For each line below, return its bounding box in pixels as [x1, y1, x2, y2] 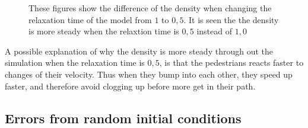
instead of [196, 25, 232, 37]
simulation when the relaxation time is [5, 56, 145, 69]
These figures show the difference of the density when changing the [28, 2, 272, 14]
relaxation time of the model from [28, 13, 152, 25]
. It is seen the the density [183, 13, 279, 25]
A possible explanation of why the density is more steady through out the [5, 44, 273, 57]
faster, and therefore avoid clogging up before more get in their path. [5, 79, 256, 92]
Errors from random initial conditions [5, 108, 242, 127]
